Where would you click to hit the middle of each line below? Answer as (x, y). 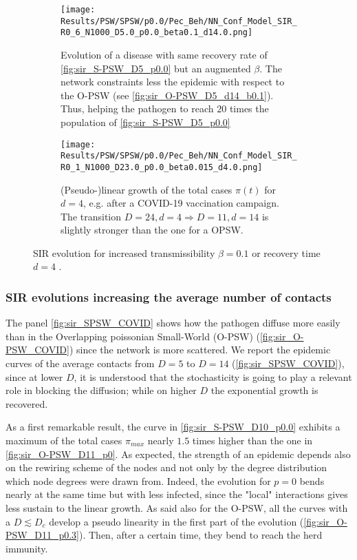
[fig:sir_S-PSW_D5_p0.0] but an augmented (156, 68)
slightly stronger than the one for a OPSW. (152, 230)
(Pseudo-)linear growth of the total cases (147, 189)
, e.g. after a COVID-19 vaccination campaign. (181, 203)
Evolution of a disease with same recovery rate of (164, 54)
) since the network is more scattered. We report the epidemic (200, 350)
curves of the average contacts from (80, 363)
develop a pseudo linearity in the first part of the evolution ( (176, 521)
